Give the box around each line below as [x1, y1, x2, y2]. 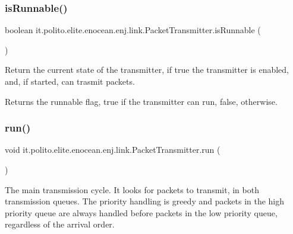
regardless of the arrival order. [5, 218, 115, 230]
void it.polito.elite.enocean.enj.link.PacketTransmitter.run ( [5, 143, 220, 156]
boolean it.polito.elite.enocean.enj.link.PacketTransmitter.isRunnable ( [5, 24, 261, 36]
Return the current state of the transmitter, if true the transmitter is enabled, [5, 63, 289, 76]
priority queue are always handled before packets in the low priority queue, [5, 206, 278, 219]
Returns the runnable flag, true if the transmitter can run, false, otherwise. [5, 95, 278, 107]
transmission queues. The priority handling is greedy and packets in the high [5, 195, 285, 207]
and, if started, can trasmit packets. [5, 75, 135, 87]
